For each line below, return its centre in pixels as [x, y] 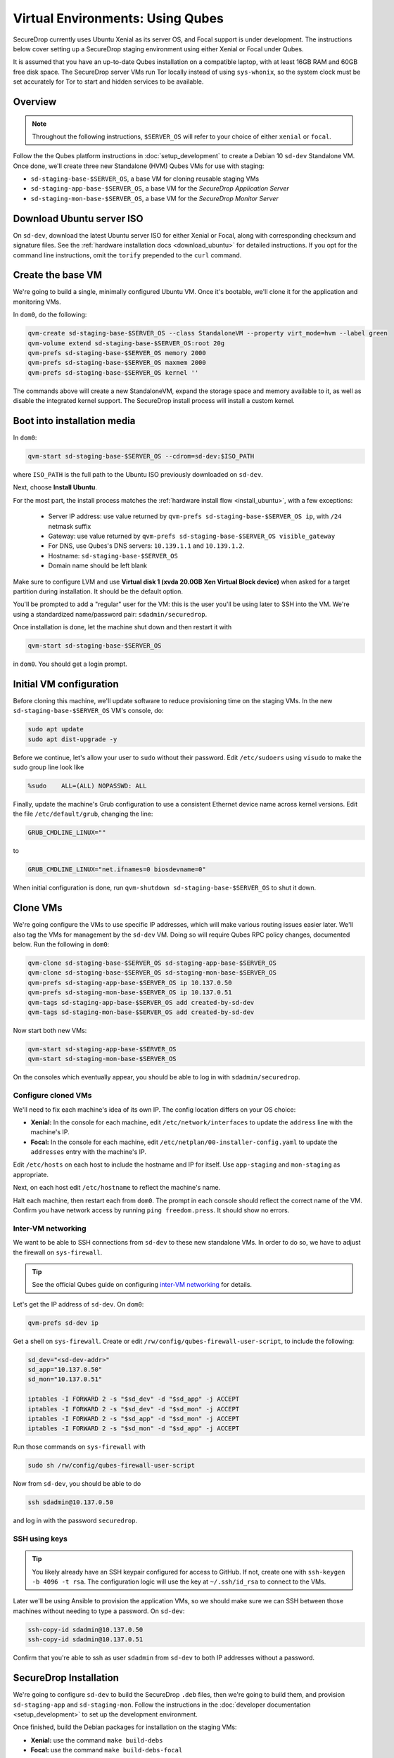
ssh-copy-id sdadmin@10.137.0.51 [85, 1640]
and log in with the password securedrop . [75, 1521]
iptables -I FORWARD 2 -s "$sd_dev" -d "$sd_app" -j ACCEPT [134, 1399]
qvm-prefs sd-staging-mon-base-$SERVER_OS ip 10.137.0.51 [130, 993]
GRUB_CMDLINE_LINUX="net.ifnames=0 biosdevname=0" [117, 870]
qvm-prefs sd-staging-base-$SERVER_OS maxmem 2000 [117, 363]
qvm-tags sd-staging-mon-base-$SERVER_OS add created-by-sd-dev [141, 1012]
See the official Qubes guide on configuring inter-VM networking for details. [142, 1285]
